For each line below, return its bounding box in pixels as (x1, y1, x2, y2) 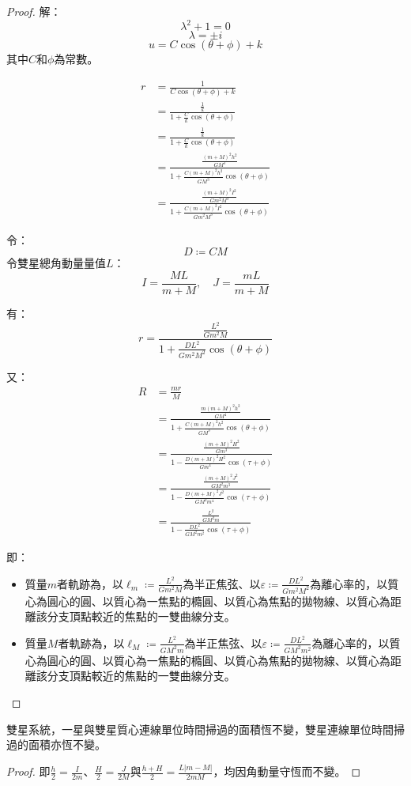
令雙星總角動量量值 (6, 255, 106, 271)
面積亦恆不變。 (28, 736, 106, 753)
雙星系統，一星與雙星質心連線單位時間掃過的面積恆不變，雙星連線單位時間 (6, 720, 394, 737)
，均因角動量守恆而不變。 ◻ (213, 763, 361, 780)
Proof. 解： (6, 3, 62, 19)
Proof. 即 (6, 763, 51, 780)
